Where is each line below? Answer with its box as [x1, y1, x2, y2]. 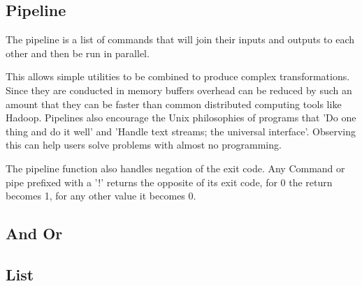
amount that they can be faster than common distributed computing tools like [6, 96, 342, 111]
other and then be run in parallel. [6, 45, 150, 60]
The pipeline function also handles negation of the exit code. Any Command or [6, 160, 345, 175]
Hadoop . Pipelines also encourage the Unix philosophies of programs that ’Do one [6, 110, 356, 125]
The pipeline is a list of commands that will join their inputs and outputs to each [6, 32, 354, 47]
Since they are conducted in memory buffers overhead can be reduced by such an [6, 82, 352, 97]
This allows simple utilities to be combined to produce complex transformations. [6, 69, 350, 84]
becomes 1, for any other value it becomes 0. [6, 188, 196, 203]
